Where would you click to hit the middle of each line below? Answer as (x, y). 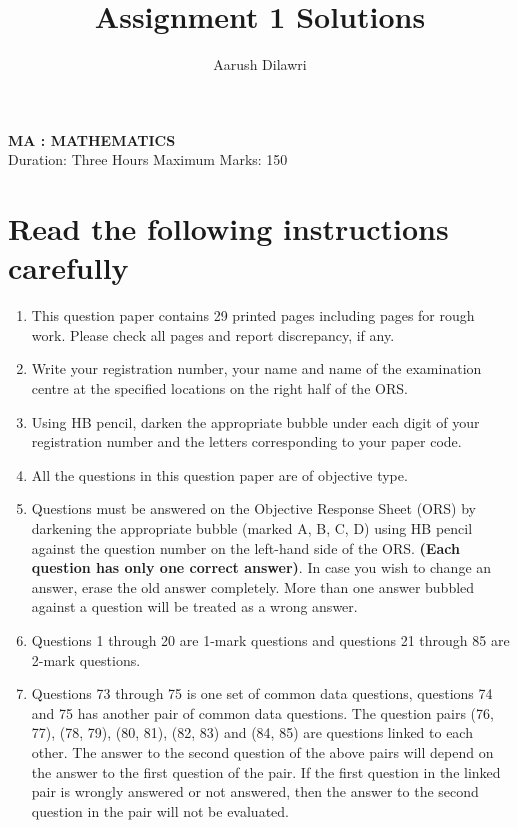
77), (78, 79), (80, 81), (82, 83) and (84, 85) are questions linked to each (252, 732)
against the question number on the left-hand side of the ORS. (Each (245, 547)
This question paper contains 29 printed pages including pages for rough (253, 315)
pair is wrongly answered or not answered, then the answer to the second (255, 791)
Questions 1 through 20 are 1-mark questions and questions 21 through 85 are (270, 639)
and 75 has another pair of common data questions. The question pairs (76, (262, 712)
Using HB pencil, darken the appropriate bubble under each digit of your (255, 421)
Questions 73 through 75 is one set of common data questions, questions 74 (262, 693)
